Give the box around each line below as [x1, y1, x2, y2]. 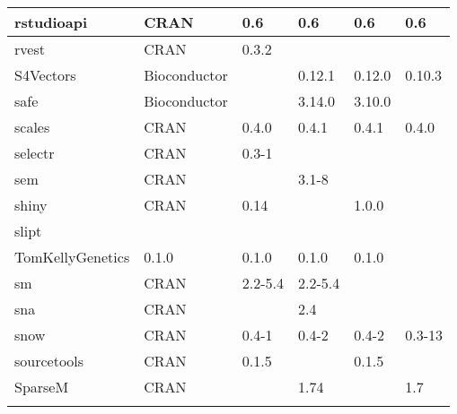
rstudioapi [14, 12, 88, 32]
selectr [14, 142, 55, 163]
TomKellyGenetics [14, 246, 130, 267]
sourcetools [14, 350, 84, 371]
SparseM [14, 376, 69, 397]
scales [14, 116, 50, 137]
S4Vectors [14, 65, 76, 85]
